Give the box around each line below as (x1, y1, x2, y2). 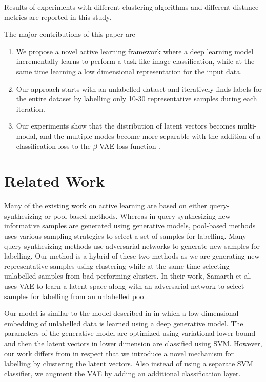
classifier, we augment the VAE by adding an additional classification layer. (4, 368, 241, 378)
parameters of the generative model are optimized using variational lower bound (4, 328, 256, 338)
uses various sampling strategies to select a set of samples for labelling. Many (4, 230, 247, 241)
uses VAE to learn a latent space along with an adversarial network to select (4, 281, 244, 291)
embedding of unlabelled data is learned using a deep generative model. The (4, 317, 243, 328)
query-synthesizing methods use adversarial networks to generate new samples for (4, 240, 260, 251)
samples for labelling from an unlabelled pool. (4, 290, 148, 301)
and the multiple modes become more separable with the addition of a (40, 130, 261, 141)
